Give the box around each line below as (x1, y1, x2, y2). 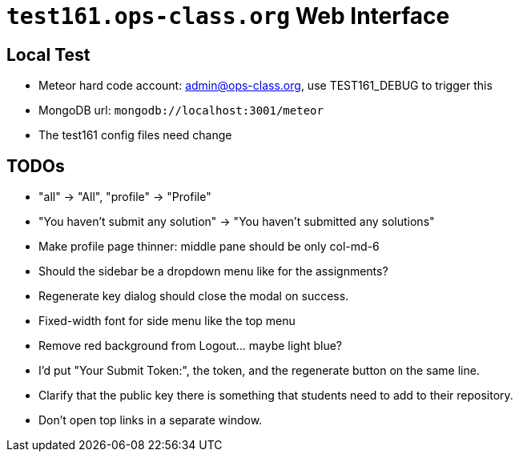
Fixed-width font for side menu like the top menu (38, 314, 296, 328)
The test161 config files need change (38, 128, 232, 143)
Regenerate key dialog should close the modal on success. (38, 289, 349, 303)
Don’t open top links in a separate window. (38, 413, 263, 428)
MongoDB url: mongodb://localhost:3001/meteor (38, 103, 324, 118)
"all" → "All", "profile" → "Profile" (38, 190, 211, 204)
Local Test (6, 44, 91, 65)
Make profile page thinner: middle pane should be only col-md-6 (38, 239, 380, 254)
